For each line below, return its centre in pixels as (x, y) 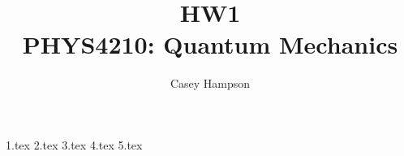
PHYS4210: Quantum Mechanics (210, 44)
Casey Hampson (210, 83)
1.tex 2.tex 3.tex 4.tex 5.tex (74, 144)
